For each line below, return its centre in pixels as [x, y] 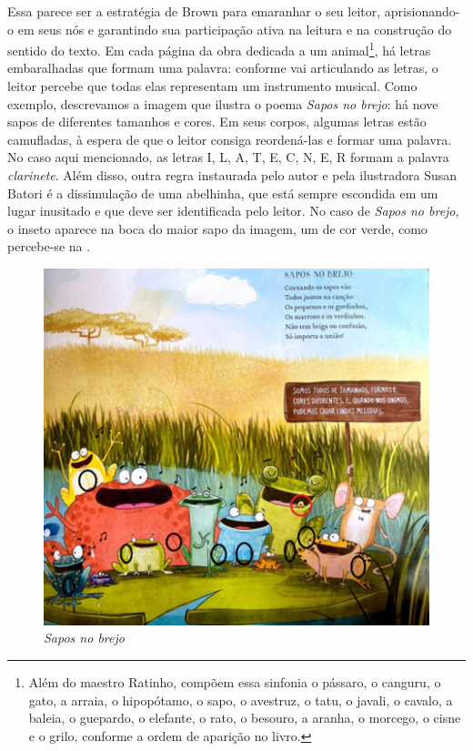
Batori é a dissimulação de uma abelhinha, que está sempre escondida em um [223, 193]
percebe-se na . [49, 246]
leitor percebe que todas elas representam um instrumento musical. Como [212, 86]
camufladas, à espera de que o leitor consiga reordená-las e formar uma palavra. [230, 139]
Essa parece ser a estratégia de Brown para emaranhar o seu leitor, [194, 11]
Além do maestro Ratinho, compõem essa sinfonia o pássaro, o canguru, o [235, 682]
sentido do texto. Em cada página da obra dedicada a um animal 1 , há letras [219, 49]
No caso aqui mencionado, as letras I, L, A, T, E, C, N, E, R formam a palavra [228, 157]
